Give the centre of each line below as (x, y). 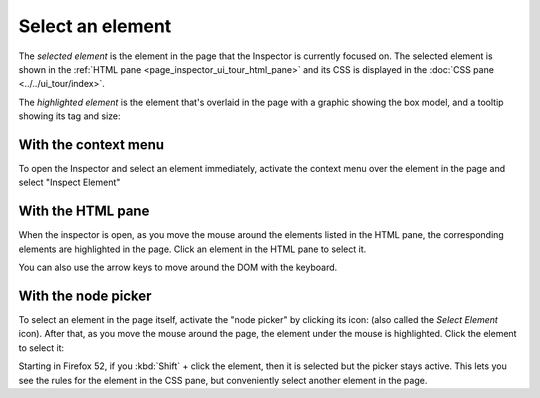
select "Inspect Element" (69, 182)
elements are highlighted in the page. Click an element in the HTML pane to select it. (192, 249)
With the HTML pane (84, 211)
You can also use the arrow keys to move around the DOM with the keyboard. (178, 267)
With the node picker (85, 295)
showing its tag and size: (69, 116)
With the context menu (91, 144)
